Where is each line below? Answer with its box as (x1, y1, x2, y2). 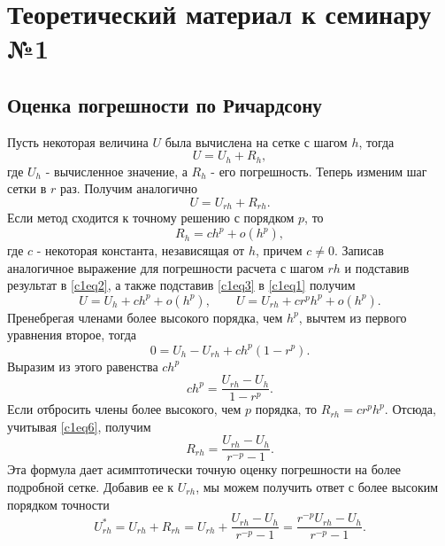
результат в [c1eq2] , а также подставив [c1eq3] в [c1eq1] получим (7, 276, 356, 294)
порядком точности (7, 495, 110, 513)
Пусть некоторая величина (7, 132, 149, 151)
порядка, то (255, 400, 318, 418)
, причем (255, 241, 303, 260)
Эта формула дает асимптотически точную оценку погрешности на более (7, 460, 402, 479)
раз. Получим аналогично (59, 179, 198, 198)
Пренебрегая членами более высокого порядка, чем (7, 308, 283, 326)
